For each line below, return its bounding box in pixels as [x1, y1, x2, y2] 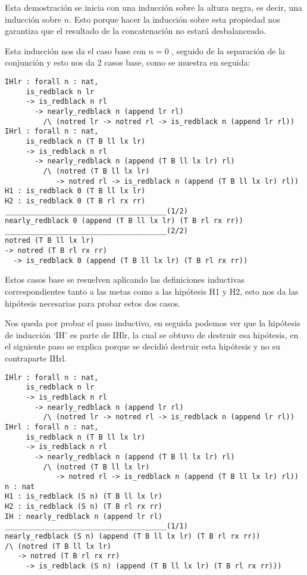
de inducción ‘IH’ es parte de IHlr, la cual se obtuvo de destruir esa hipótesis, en [5, 328, 299, 341]
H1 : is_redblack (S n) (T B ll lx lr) [5, 492, 162, 501]
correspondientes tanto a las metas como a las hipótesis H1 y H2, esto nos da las [5, 285, 299, 298]
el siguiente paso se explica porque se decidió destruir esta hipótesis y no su [5, 340, 280, 353]
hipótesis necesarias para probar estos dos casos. [5, 296, 181, 309]
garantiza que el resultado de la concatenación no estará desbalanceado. [5, 24, 266, 37]
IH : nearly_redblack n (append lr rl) [5, 512, 162, 521]
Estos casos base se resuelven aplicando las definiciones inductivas [5, 273, 245, 286]
